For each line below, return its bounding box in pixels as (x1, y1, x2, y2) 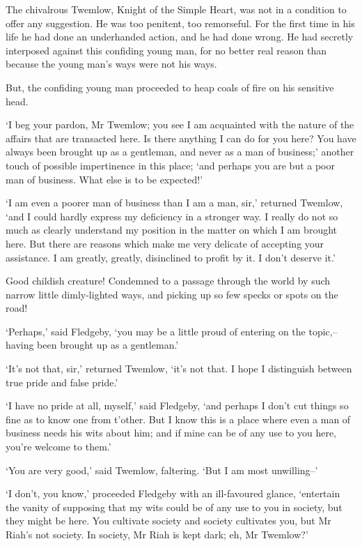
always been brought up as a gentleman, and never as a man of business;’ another (6, 144, 354, 159)
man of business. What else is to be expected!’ (6, 172, 203, 186)
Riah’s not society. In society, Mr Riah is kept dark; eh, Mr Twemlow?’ (6, 527, 308, 541)
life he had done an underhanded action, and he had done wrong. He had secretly (6, 29, 354, 44)
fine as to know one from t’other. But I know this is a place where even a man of (6, 411, 351, 426)
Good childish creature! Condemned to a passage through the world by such (6, 273, 331, 288)
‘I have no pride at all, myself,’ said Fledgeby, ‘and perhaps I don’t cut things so (6, 398, 349, 413)
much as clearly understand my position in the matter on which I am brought (6, 222, 337, 237)
